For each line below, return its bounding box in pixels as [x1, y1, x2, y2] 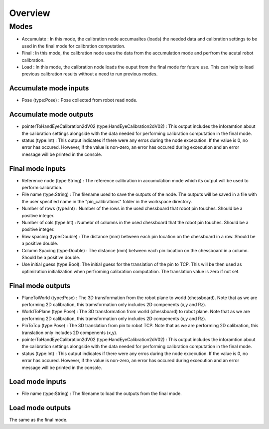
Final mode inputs [9, 164, 66, 173]
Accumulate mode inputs [9, 84, 89, 92]
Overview [9, 7, 50, 18]
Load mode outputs [9, 404, 71, 412]
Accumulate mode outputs [9, 110, 94, 119]
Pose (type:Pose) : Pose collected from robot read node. [21, 97, 138, 103]
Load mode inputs [9, 378, 67, 386]
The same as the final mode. [9, 417, 68, 423]
